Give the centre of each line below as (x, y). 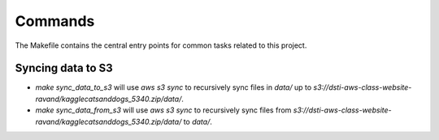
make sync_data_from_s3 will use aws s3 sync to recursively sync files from (163, 110)
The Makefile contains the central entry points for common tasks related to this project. (161, 45)
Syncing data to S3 (64, 68)
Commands (55, 21)
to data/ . (198, 121)
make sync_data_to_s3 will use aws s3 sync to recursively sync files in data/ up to (174, 87)
